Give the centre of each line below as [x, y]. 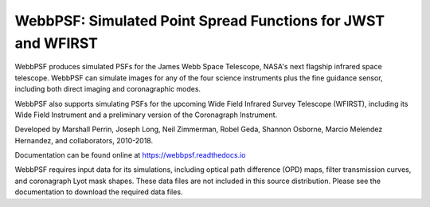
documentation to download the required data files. [99, 192]
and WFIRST [57, 43]
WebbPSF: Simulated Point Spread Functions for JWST [200, 21]
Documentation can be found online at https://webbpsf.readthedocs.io [130, 155]
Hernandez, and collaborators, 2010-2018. [84, 140]
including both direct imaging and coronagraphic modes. [108, 89]
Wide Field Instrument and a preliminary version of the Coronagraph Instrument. [146, 115]
